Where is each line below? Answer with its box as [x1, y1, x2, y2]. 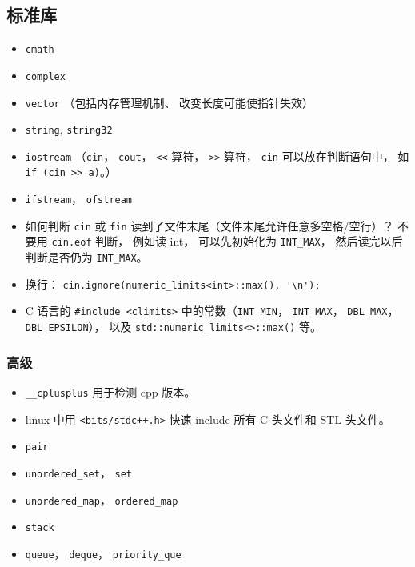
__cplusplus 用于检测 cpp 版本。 [25, 383, 196, 400]
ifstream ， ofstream [25, 190, 133, 207]
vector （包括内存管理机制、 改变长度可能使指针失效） [25, 94, 314, 110]
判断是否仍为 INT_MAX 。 [25, 249, 148, 266]
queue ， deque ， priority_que [25, 545, 182, 561]
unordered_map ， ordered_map [25, 491, 178, 508]
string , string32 [25, 121, 113, 138]
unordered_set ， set [25, 464, 133, 481]
